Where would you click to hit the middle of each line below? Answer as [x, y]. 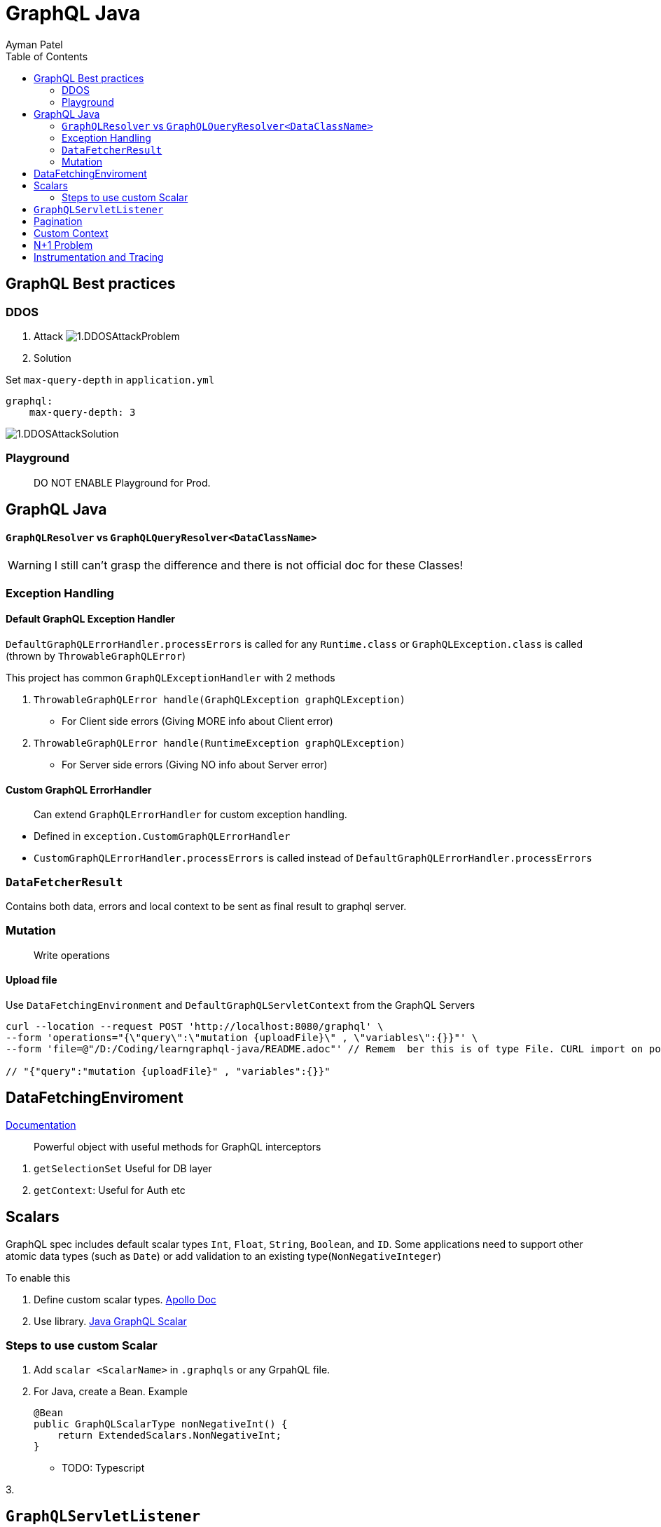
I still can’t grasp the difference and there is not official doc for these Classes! [259, 565]
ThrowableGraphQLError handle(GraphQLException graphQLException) [220, 699]
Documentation [41, 1125]
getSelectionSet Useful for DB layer [123, 1168]
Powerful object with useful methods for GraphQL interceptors [178, 1146]
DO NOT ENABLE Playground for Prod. [122, 482]
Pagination [58, 221]
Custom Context [71, 233]
